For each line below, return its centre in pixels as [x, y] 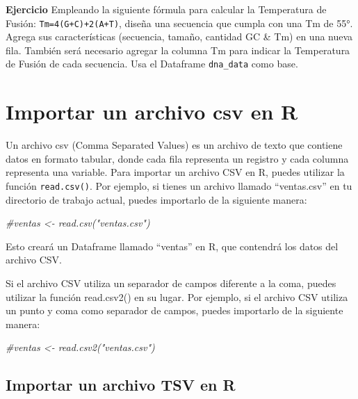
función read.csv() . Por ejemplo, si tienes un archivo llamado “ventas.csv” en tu [179, 186]
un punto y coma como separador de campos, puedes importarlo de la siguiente [174, 310]
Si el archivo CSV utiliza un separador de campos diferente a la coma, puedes [171, 283]
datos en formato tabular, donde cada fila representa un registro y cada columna [177, 158]
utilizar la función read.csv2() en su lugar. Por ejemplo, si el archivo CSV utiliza [177, 296]
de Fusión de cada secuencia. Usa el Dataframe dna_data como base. [152, 64]
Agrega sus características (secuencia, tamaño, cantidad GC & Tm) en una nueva [179, 36]
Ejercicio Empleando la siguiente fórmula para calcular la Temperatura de [166, 9]
